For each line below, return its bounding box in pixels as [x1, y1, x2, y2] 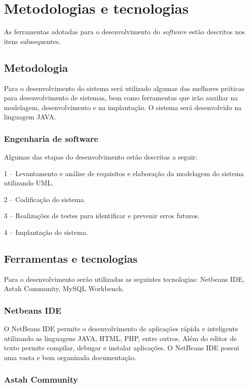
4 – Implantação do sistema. [4, 227, 89, 237]
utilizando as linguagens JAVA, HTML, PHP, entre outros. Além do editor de [4, 333, 237, 343]
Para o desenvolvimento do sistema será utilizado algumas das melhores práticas [4, 83, 245, 93]
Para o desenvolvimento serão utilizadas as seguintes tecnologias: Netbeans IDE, [4, 274, 245, 284]
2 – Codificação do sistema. [4, 194, 86, 204]
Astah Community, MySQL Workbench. [4, 283, 124, 294]
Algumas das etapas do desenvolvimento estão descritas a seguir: [4, 152, 198, 162]
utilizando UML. [4, 178, 54, 188]
